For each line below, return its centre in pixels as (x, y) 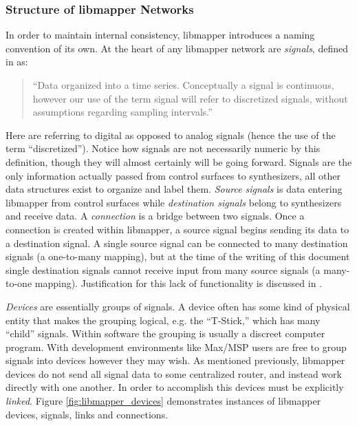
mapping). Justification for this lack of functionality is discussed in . (178, 283)
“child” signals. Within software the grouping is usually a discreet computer (165, 333)
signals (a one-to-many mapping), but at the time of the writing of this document (178, 256)
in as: (17, 62)
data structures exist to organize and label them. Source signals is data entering (174, 189)
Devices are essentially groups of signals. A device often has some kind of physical (178, 306)
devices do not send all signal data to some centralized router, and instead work (174, 373)
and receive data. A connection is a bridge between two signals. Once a (155, 216)
